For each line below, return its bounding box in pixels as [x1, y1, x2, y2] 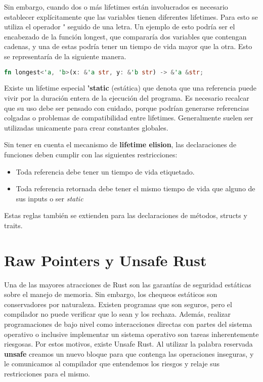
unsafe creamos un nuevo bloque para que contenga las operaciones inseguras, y [4, 348, 254, 359]
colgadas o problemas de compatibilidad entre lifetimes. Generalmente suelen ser [4, 112, 253, 123]
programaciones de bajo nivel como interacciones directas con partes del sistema [4, 319, 252, 329]
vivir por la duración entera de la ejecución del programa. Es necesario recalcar [4, 93, 249, 103]
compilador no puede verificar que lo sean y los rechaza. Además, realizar [4, 309, 231, 319]
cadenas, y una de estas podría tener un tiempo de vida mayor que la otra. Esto [4, 41, 252, 52]
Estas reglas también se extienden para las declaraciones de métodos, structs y [4, 210, 247, 221]
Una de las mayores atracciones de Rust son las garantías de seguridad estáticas [4, 279, 251, 289]
